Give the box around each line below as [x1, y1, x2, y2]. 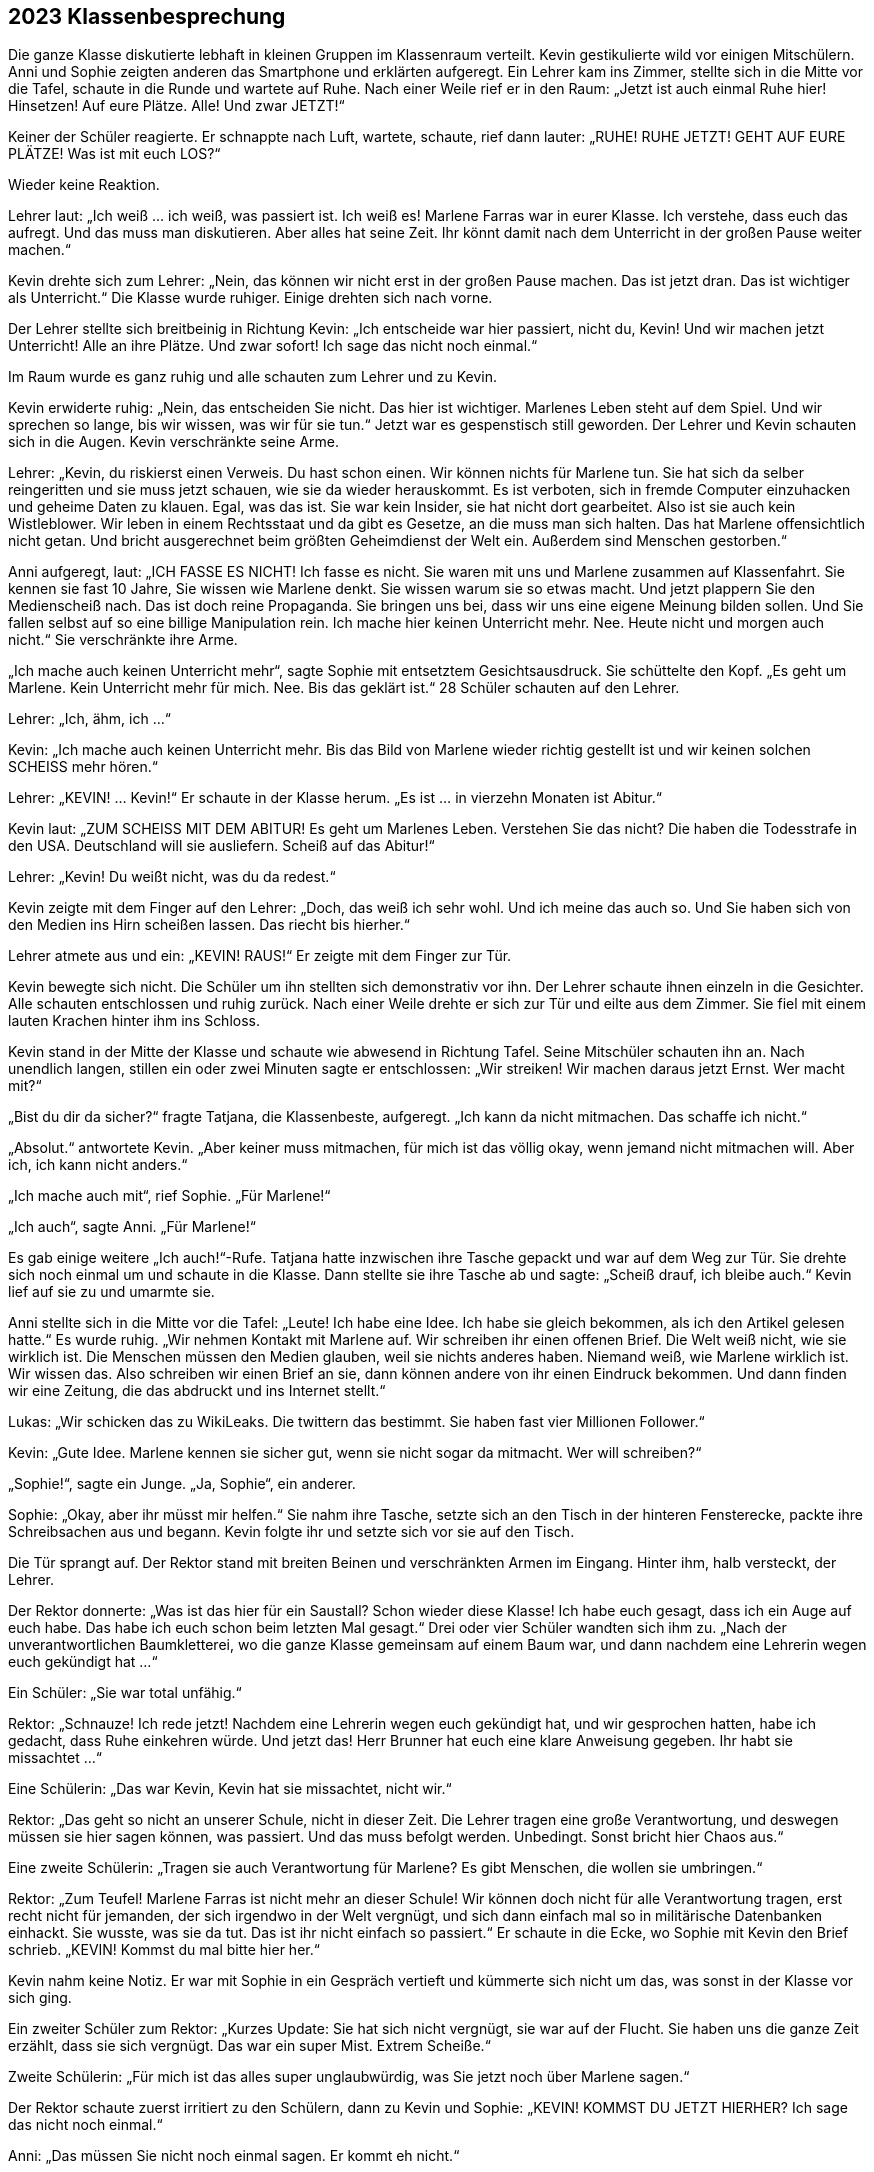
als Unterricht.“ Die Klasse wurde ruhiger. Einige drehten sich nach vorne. [8, 289, 493, 307]
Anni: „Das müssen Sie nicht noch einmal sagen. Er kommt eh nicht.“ [8, 2147, 460, 2165]
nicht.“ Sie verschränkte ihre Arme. [8, 631, 238, 649]
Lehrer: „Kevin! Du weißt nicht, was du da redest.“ [8, 868, 336, 886]
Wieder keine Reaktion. [8, 176, 160, 194]
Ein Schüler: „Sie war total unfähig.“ [8, 1684, 242, 1702]
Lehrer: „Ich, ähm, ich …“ [8, 710, 171, 728]
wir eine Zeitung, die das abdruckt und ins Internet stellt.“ [8, 1382, 386, 1400]
